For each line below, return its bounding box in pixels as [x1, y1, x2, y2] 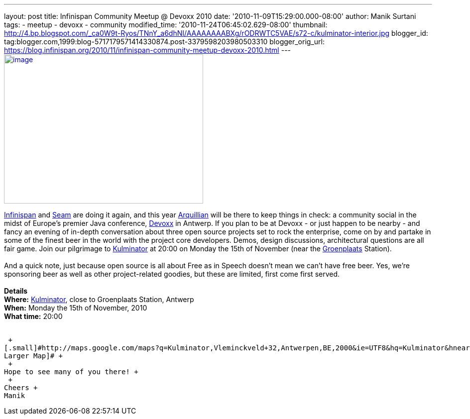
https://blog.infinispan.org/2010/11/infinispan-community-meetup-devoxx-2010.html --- [4, 46, 291, 54]
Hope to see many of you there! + [4, 368, 138, 376]
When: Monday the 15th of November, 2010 [4, 304, 147, 312]
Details [4, 287, 28, 295]
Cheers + [4, 384, 38, 392]
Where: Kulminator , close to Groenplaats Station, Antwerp [4, 295, 194, 304]
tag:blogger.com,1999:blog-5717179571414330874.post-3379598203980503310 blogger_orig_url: [4, 37, 325, 46]
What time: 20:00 [4, 312, 63, 320]
